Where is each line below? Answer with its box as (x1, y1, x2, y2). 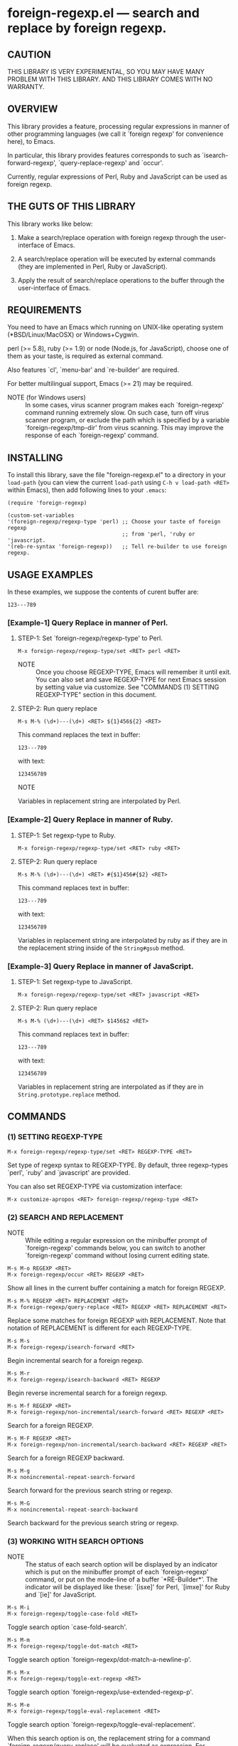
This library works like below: (7, 219, 93, 228)
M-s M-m (7, 1636, 31, 1644)
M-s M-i (7, 1604, 31, 1611)
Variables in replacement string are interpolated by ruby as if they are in (17, 936, 228, 944)
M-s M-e (7, 1702, 31, 1709)
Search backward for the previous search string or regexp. (7, 1518, 179, 1527)
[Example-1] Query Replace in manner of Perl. (7, 617, 168, 627)
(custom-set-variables (7, 512, 75, 519)
